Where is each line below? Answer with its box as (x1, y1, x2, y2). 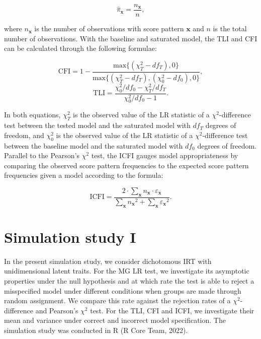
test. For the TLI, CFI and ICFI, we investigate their (90, 305, 254, 315)
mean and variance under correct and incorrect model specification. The (4, 315, 226, 325)
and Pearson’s (35, 305, 78, 315)
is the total (213, 23, 247, 34)
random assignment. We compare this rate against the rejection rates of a (4, 295, 231, 306)
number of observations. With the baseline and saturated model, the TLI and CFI (4, 33, 257, 43)
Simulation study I (4, 226, 136, 247)
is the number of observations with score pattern (34, 23, 184, 34)
